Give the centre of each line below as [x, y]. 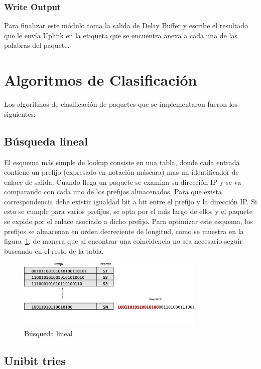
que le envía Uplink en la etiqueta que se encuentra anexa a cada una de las [121, 35]
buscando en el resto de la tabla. [54, 250]
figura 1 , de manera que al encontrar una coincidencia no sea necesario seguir [123, 241]
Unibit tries [35, 360]
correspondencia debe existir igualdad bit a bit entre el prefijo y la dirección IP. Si [130, 201]
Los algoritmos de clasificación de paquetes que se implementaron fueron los [121, 104]
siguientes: [20, 114]
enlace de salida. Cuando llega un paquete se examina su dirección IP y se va [123, 181]
